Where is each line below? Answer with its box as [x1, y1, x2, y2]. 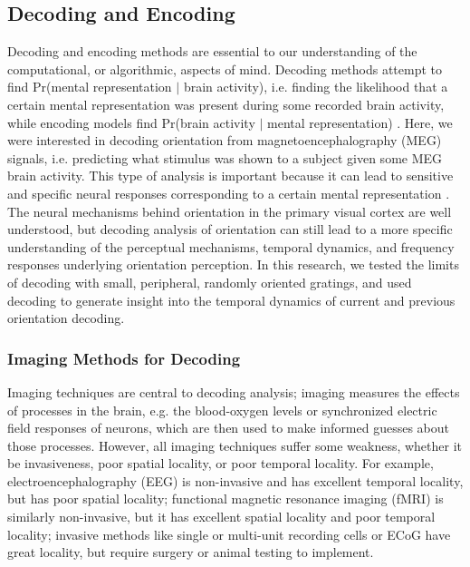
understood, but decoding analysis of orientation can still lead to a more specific [7, 220, 453, 239]
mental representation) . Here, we [267, 112, 453, 132]
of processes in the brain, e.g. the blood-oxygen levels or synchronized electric [7, 400, 437, 419]
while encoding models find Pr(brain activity [7, 112, 255, 132]
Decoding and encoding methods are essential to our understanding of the [7, 42, 417, 61]
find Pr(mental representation [7, 77, 172, 96]
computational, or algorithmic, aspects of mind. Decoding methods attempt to [7, 59, 443, 78]
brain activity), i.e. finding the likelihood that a [183, 77, 448, 96]
